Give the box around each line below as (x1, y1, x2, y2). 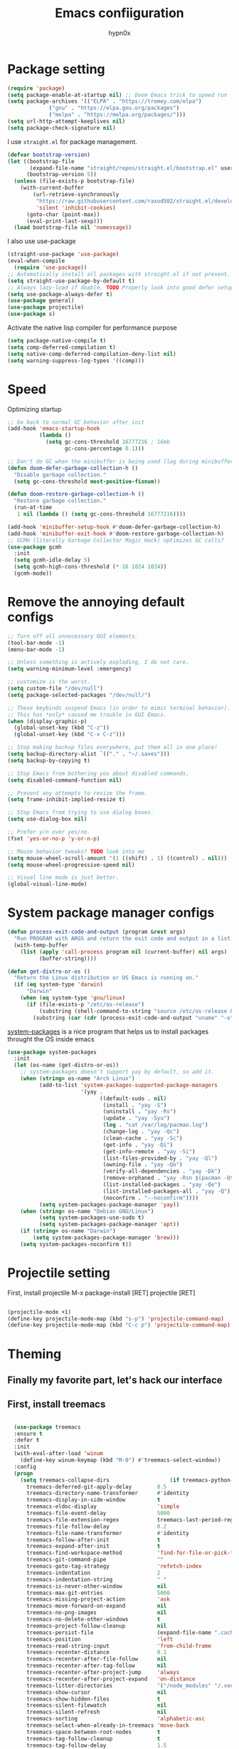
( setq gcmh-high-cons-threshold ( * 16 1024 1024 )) (14, 564, 167, 571)
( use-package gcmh (7, 544, 62, 551)
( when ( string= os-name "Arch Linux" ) (20, 1075, 135, 1082)
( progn (14, 1469, 33, 1477)
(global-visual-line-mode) (7, 881, 87, 888)
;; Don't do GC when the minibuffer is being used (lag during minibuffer (7, 458, 234, 465)
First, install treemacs (7, 1398, 106, 1410)
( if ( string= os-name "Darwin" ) (20, 1228, 116, 1235)
